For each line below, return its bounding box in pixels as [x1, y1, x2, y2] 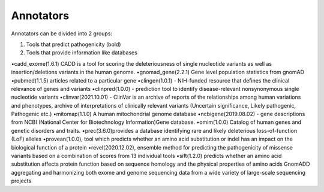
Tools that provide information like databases [26, 49, 138, 56]
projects [11, 177, 32, 185]
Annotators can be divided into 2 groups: [11, 30, 113, 37]
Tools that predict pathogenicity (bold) [26, 41, 121, 48]
